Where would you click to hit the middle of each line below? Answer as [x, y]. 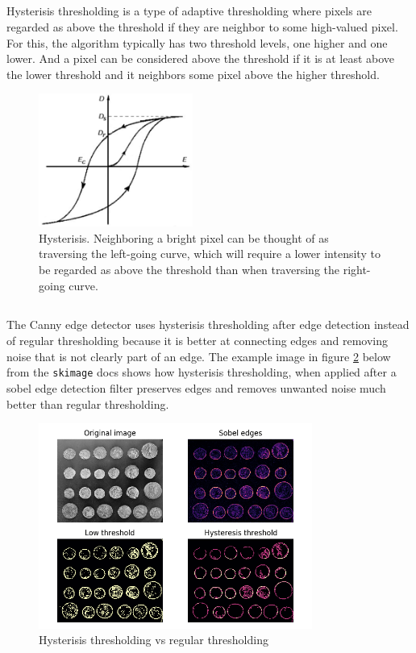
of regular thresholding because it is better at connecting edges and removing [198, 341]
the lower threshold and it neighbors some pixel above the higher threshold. [193, 74]
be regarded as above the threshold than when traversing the [189, 269]
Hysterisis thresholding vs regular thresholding [154, 640]
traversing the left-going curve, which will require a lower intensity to [210, 254]
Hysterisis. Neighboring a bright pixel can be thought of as [184, 237]
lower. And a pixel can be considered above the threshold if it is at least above [201, 58]
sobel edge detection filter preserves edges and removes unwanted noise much [196, 387]
